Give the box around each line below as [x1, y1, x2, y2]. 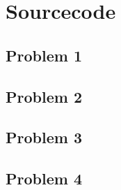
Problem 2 [6, 85, 82, 107]
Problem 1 [6, 44, 82, 66]
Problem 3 [6, 126, 82, 148]
